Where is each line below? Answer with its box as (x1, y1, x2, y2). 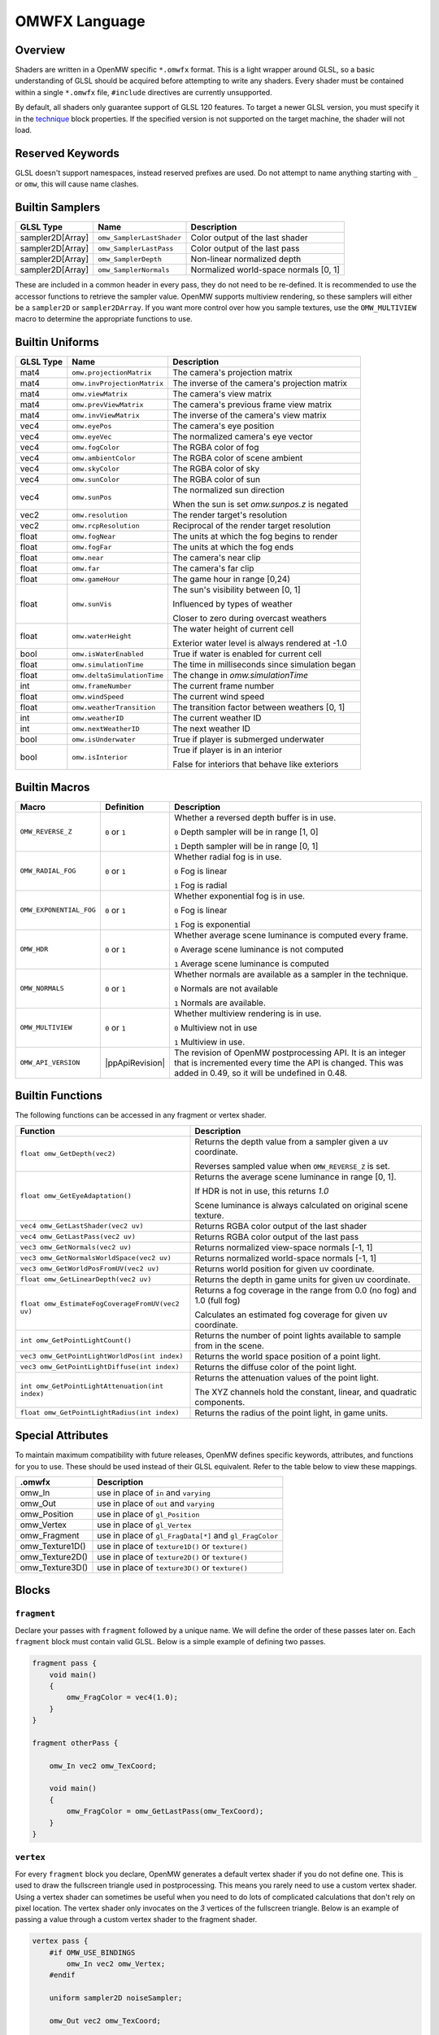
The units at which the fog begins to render (172, 531, 338, 542)
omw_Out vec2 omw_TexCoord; (49, 2016, 162, 2026)
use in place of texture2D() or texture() (97, 1551, 248, 1563)
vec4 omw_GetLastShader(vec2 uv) (20, 1222, 144, 1231)
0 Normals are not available (174, 982, 278, 994)
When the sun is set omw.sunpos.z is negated (172, 499, 349, 510)
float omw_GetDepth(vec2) (20, 1149, 116, 1158)
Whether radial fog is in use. (174, 851, 282, 862)
